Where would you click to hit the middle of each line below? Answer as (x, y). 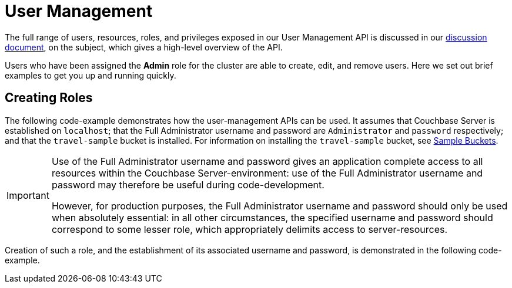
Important (28, 195)
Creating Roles (49, 98)
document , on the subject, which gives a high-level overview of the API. (144, 47)
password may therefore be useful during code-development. (188, 184)
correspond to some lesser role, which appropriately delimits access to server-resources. (250, 229)
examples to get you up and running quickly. (91, 75)
